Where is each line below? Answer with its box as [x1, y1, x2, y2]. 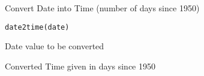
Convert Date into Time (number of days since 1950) [5, 2, 200, 14]
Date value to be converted [5, 40, 104, 52]
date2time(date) [5, 23, 70, 31]
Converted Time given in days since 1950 [5, 59, 155, 72]
